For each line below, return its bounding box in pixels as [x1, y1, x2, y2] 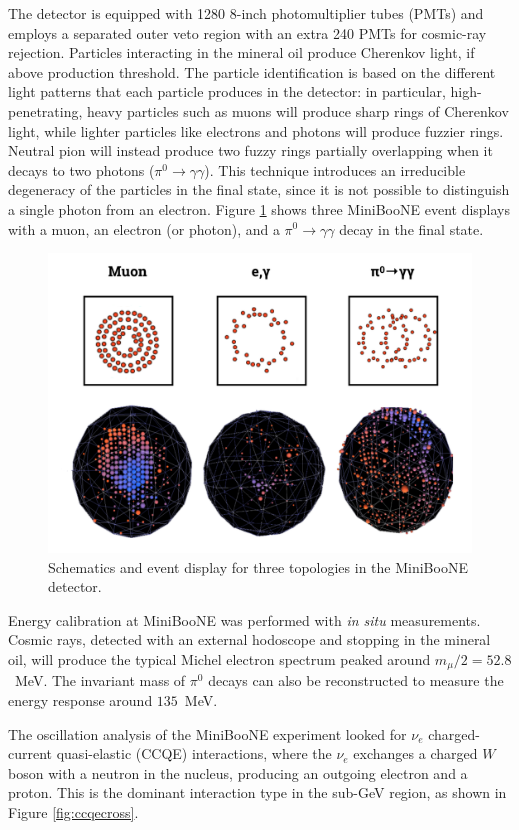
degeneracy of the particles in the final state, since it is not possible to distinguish [8, 179, 510, 200]
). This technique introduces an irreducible [204, 159, 466, 180]
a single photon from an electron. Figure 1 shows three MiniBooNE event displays [8, 198, 511, 219]
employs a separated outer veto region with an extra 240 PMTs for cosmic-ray [8, 22, 487, 43]
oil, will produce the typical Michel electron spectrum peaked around [8, 648, 431, 669]
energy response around [8, 689, 153, 710]
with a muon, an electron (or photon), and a [8, 218, 280, 239]
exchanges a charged [353, 743, 478, 764]
